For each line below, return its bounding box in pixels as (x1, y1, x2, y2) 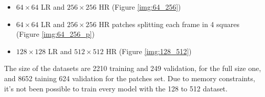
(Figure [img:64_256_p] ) (16, 29, 95, 39)
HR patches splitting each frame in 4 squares (99, 18, 239, 29)
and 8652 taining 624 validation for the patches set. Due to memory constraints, (4, 72, 255, 83)
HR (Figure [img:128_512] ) (106, 45, 192, 56)
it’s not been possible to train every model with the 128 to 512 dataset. (4, 83, 228, 93)
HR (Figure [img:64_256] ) (99, 2, 181, 12)
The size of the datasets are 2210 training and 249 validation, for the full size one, (4, 63, 261, 74)
